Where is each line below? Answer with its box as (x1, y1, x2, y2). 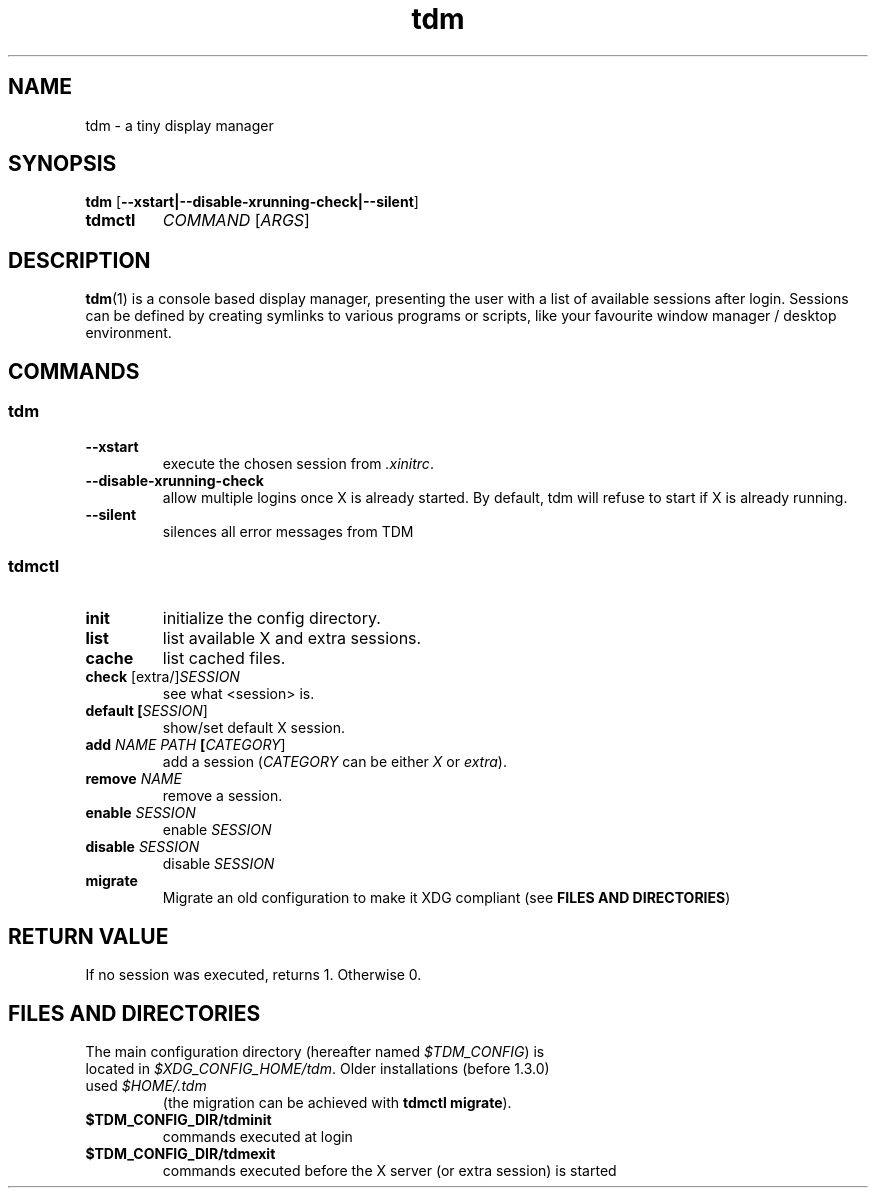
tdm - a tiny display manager (85, 116, 274, 134)
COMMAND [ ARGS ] (162, 210, 310, 231)
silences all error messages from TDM (162, 522, 414, 540)
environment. (85, 324, 172, 342)
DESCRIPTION (8, 247, 151, 273)
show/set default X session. (162, 719, 346, 737)
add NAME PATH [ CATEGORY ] (85, 736, 286, 754)
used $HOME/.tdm (85, 1076, 207, 1094)
